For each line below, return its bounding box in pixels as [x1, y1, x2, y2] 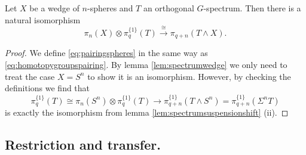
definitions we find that [5, 82, 90, 94]
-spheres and [87, 2, 133, 14]
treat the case [5, 70, 55, 82]
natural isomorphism [5, 13, 81, 26]
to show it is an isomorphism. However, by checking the [87, 70, 291, 82]
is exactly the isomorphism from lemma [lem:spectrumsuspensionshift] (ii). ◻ [5, 106, 289, 119]
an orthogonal [143, 2, 194, 14]
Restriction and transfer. [5, 135, 161, 154]
